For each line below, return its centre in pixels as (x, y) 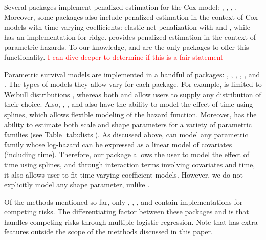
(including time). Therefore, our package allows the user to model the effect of (127, 154)
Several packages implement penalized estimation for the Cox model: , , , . (121, 7)
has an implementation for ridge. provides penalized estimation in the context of (130, 37)
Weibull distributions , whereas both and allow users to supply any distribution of (133, 94)
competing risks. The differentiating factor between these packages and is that (127, 212)
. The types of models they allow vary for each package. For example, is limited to (133, 84)
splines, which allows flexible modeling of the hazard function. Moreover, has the (130, 114)
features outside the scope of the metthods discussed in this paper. (108, 232)
